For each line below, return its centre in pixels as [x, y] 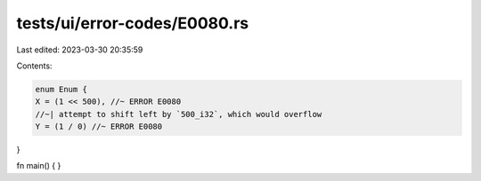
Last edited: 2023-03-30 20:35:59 [80, 50]
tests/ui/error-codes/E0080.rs [133, 23]
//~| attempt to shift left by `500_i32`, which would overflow [179, 114]
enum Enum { [61, 89]
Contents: [34, 66]
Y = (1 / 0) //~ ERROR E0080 [99, 127]
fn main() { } [39, 166]
